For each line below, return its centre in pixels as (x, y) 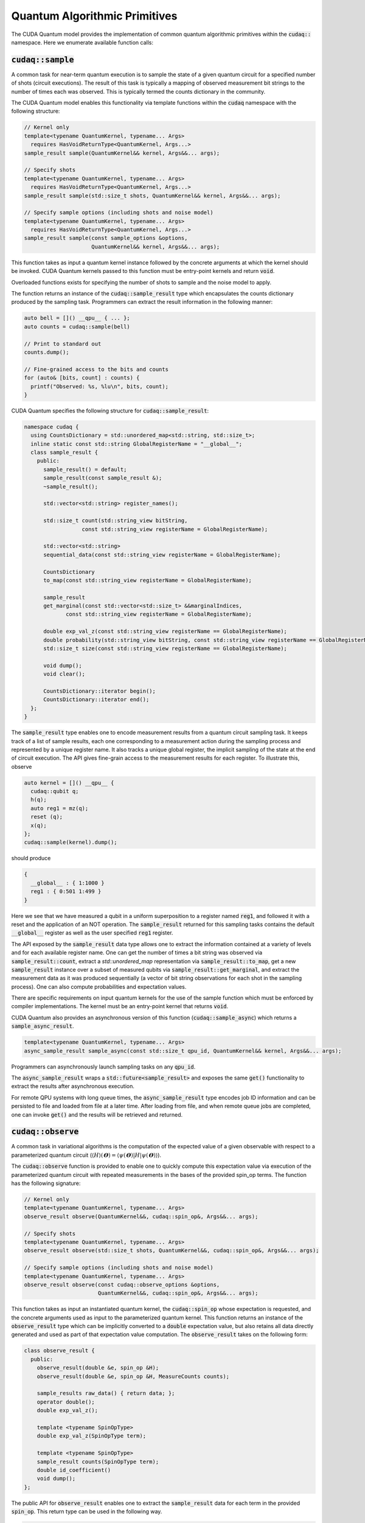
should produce (31, 858)
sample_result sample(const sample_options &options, (106, 238)
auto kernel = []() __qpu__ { (69, 783)
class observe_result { (60, 1351)
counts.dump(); (47, 352)
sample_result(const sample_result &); (103, 478)
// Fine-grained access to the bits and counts (96, 369)
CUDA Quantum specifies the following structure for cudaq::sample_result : (110, 411)
